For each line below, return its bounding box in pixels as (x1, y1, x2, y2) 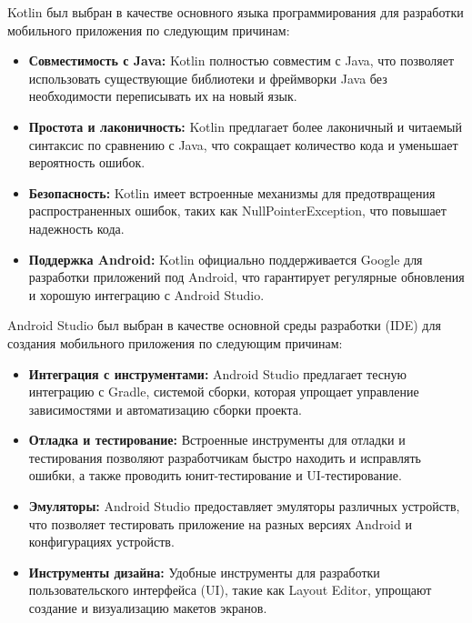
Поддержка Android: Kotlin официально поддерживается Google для (28, 249, 423, 268)
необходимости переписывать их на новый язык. (28, 86, 297, 106)
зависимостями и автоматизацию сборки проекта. (28, 399, 302, 418)
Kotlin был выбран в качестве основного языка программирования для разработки (7, 3, 464, 21)
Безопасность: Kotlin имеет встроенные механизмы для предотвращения (28, 183, 436, 202)
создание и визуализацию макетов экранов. (28, 598, 267, 618)
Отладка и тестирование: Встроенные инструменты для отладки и (28, 430, 406, 449)
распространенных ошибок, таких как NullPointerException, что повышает (28, 201, 447, 220)
